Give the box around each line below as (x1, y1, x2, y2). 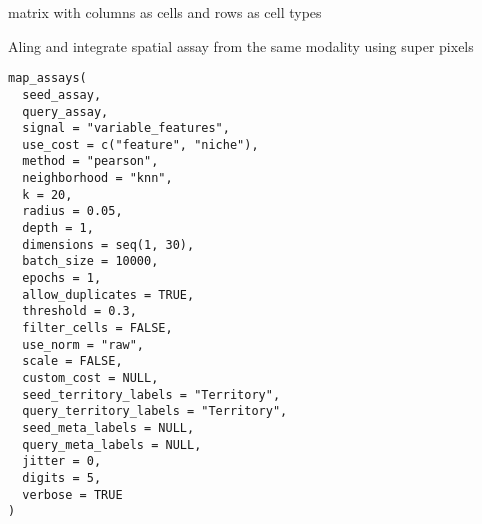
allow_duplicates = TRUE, (22, 287, 195, 302)
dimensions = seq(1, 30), (22, 237, 195, 252)
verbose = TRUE (22, 487, 123, 502)
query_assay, (22, 104, 109, 119)
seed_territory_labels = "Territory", (22, 387, 281, 402)
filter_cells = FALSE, (22, 321, 173, 336)
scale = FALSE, (22, 354, 123, 369)
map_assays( (8, 71, 87, 86)
